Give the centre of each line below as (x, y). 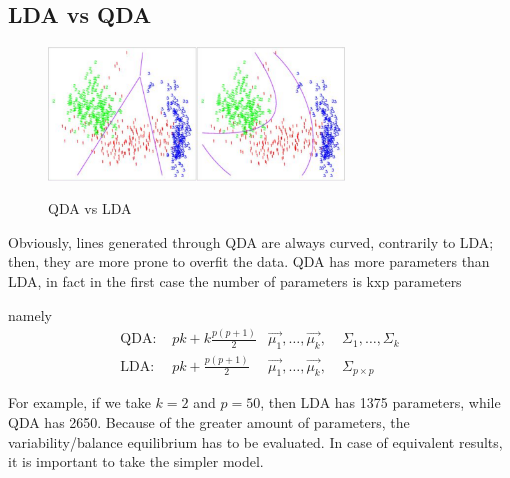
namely (30, 314)
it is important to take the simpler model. (136, 461)
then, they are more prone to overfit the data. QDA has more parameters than (249, 261)
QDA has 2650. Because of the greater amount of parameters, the (209, 422)
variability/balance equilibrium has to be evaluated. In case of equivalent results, (255, 441)
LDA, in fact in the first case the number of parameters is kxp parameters (235, 280)
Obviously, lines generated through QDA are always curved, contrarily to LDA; (251, 241)
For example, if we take (79, 402)
